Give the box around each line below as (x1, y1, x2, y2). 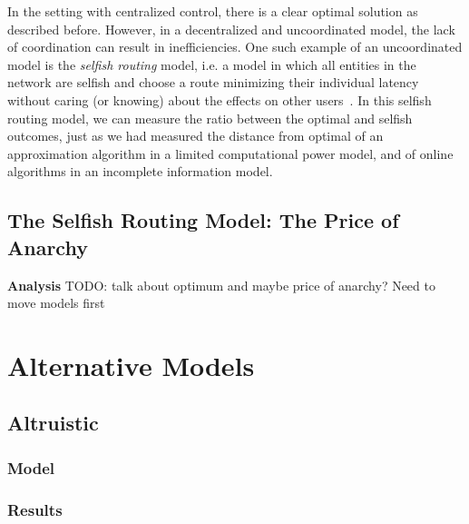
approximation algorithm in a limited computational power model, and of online (7, 143, 454, 163)
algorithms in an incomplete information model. (7, 162, 273, 181)
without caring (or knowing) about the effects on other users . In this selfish (7, 90, 432, 109)
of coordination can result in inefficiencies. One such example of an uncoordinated (7, 37, 463, 56)
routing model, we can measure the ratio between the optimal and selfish (7, 108, 413, 127)
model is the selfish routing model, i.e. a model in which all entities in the (7, 54, 416, 74)
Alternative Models (7, 346, 255, 383)
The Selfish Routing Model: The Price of (7, 206, 399, 234)
